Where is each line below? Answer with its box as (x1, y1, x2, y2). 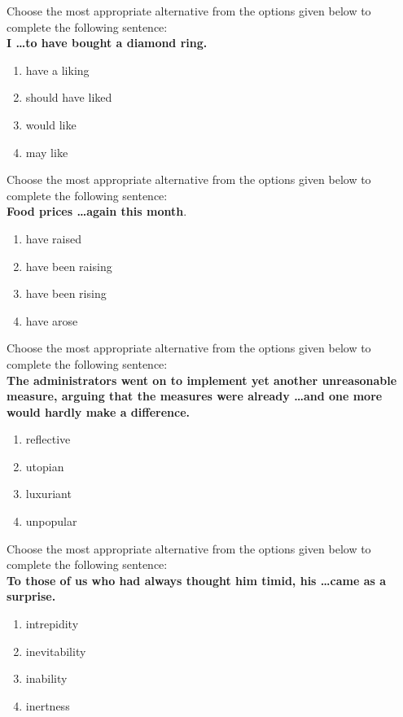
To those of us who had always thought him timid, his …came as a (7, 571, 387, 588)
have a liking (25, 61, 90, 78)
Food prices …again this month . (7, 203, 187, 220)
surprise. (7, 588, 56, 605)
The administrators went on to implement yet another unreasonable (7, 371, 397, 388)
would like (25, 116, 77, 133)
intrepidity (25, 615, 79, 632)
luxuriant (25, 485, 72, 502)
